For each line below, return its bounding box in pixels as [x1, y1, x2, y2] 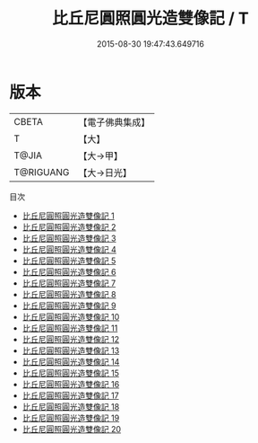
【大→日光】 [77, 166, 133, 179]
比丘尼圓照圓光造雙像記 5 [21, 255, 116, 266]
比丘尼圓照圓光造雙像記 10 [21, 311, 120, 322]
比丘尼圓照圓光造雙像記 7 [21, 278, 116, 288]
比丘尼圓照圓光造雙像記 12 [21, 333, 119, 344]
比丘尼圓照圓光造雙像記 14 [21, 356, 120, 367]
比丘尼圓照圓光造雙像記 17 [21, 390, 119, 401]
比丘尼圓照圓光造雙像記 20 [21, 423, 122, 434]
